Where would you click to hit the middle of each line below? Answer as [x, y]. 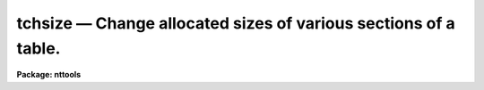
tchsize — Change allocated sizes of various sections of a [236, 23]
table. [39, 48]
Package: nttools [49, 75]
